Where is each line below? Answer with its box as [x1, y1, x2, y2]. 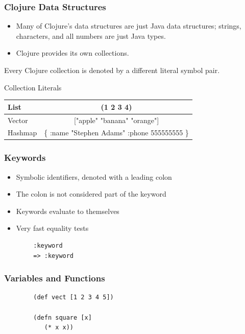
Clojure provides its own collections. [16, 47, 129, 58]
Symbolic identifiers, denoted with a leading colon [16, 171, 172, 182]
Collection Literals [4, 82, 62, 92]
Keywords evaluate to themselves [16, 205, 119, 216]
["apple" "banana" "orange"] [74, 114, 159, 125]
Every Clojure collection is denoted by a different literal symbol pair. [4, 65, 220, 75]
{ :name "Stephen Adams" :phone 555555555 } [44, 127, 189, 138]
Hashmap [8, 127, 37, 138]
